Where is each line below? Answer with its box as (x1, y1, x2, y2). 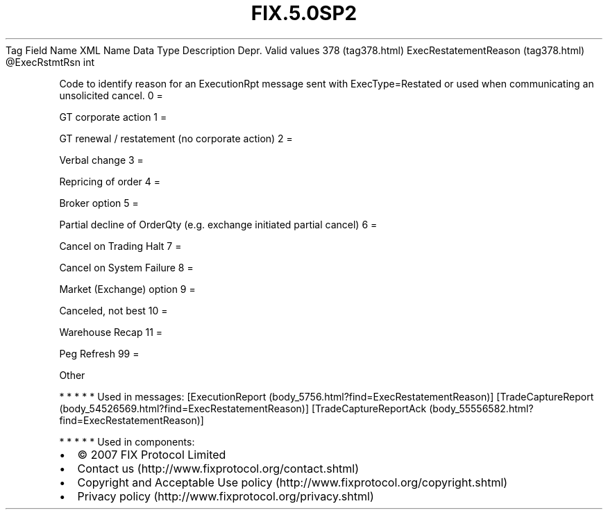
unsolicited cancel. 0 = (59, 89, 163, 101)
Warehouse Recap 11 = (59, 326, 163, 338)
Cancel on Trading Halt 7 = (59, 239, 182, 252)
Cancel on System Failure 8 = (59, 261, 194, 273)
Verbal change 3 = (59, 153, 144, 166)
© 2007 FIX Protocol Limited (77, 447, 226, 462)
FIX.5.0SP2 (251, 1, 357, 25)
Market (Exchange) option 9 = (59, 282, 196, 295)
